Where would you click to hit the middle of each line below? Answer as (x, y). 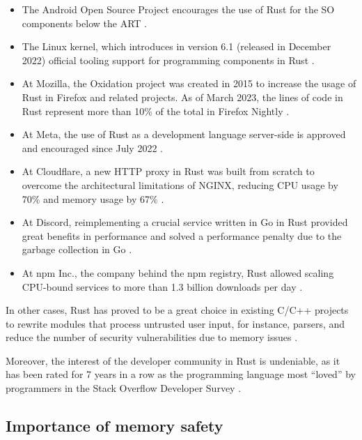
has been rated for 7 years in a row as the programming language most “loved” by (181, 374)
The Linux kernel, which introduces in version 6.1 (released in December (176, 46)
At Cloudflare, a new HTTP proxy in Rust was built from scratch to (168, 171)
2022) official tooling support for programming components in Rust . (168, 60)
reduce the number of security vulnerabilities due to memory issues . (152, 337)
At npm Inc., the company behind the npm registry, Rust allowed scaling (178, 272)
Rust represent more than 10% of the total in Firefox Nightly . (156, 111)
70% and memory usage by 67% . (93, 198)
